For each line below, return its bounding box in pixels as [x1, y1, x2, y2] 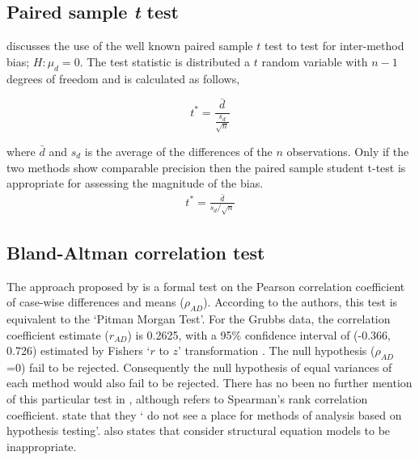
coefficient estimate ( [6, 326, 109, 343]
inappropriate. [6, 437, 77, 454]
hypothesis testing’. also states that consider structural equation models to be [6, 422, 391, 439]
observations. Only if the [286, 142, 409, 159]
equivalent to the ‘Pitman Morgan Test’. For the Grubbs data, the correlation [6, 310, 391, 327]
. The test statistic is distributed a [79, 53, 251, 70]
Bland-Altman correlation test [6, 239, 265, 264]
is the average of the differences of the [84, 142, 273, 159]
